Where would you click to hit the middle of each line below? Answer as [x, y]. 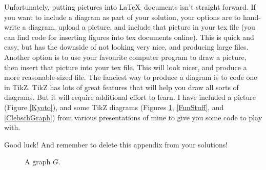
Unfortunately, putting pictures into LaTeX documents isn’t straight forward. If [130, 7]
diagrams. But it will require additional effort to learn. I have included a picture [130, 97]
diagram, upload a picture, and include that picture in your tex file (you [142, 27]
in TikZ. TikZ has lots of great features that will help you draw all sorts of [121, 87]
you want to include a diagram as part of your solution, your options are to [122, 17]
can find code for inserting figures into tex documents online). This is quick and [129, 37]
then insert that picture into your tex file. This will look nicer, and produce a [126, 67]
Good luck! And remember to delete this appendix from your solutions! [116, 144]
